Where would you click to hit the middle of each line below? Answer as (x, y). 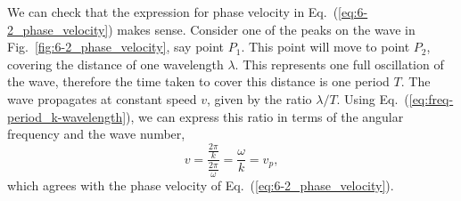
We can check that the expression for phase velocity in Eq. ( (173, 12)
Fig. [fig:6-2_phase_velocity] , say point (116, 47)
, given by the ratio (259, 98)
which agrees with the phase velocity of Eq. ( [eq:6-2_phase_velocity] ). (201, 185)
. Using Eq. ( (373, 98)
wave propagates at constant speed (102, 98)
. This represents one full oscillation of (339, 64)
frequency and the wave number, (96, 134)
